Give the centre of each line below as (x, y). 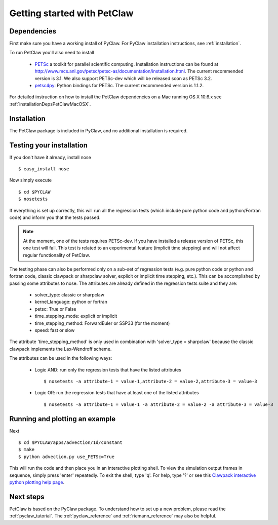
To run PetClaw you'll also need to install (52, 53)
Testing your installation (49, 145)
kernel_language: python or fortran (71, 302)
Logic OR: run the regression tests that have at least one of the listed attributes (117, 393)
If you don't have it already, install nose (50, 157)
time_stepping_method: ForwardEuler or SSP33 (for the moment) (102, 323)
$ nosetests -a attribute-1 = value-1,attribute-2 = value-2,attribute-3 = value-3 (151, 381)
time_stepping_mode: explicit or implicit (76, 316)
